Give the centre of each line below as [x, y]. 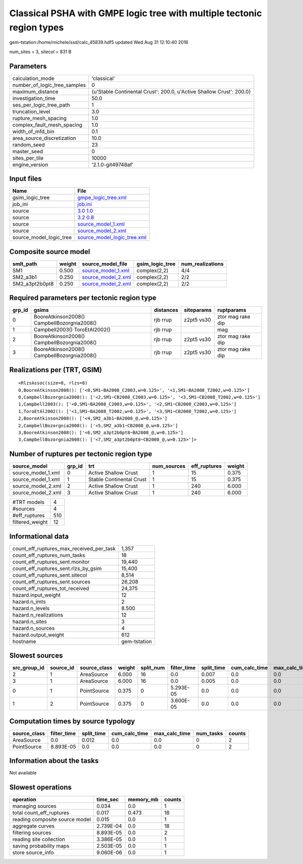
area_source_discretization [44, 138]
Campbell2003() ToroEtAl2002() [72, 330]
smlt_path [25, 264]
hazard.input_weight [36, 595]
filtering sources [32, 833]
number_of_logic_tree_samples [49, 85]
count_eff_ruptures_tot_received [51, 588]
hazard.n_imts [29, 602]
